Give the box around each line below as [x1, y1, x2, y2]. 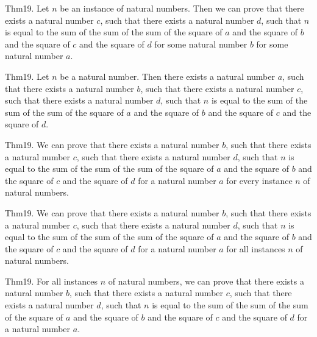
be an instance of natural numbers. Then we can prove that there [60, 2, 304, 14]
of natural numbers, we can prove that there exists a [108, 274, 304, 287]
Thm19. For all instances [5, 274, 98, 287]
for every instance [226, 174, 293, 186]
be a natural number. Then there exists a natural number [60, 69, 275, 82]
